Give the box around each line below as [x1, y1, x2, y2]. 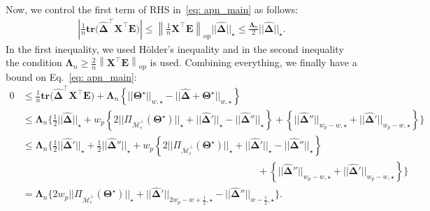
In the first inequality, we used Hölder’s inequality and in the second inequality [6, 41, 344, 56]
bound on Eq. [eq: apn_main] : [6, 69, 137, 84]
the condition [6, 55, 62, 70]
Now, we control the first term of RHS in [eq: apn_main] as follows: [6, 2, 299, 16]
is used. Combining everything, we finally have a [150, 55, 357, 70]
